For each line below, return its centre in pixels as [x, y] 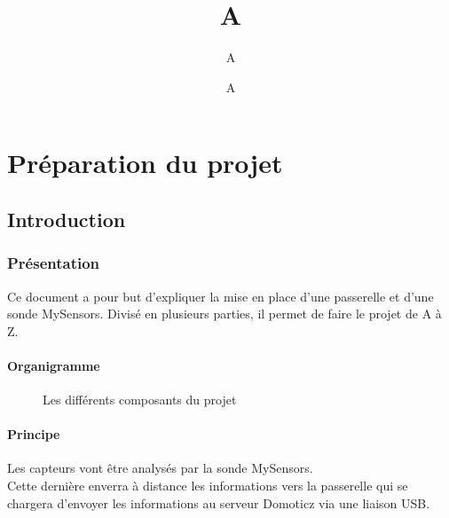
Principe [34, 434]
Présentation [54, 263]
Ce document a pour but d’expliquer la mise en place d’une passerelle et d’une [221, 296]
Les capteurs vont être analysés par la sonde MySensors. [160, 468]
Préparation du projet [145, 163]
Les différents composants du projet [140, 400]
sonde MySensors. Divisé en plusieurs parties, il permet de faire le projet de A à [224, 314]
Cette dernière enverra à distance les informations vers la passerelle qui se [208, 486]
